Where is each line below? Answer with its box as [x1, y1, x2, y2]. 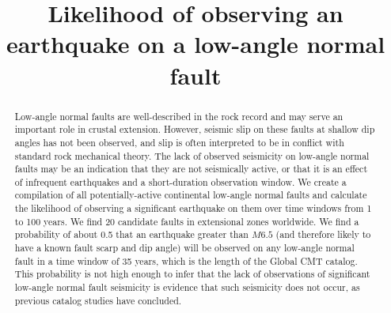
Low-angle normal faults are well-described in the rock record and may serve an [14, 109, 344, 123]
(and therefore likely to [275, 228, 371, 241]
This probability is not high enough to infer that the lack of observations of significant [14, 267, 370, 281]
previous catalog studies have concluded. [14, 293, 182, 307]
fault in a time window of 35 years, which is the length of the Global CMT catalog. [14, 254, 358, 267]
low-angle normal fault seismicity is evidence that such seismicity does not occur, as [14, 281, 360, 294]
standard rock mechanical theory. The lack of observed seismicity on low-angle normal [14, 149, 370, 162]
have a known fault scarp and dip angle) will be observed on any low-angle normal [14, 241, 355, 255]
